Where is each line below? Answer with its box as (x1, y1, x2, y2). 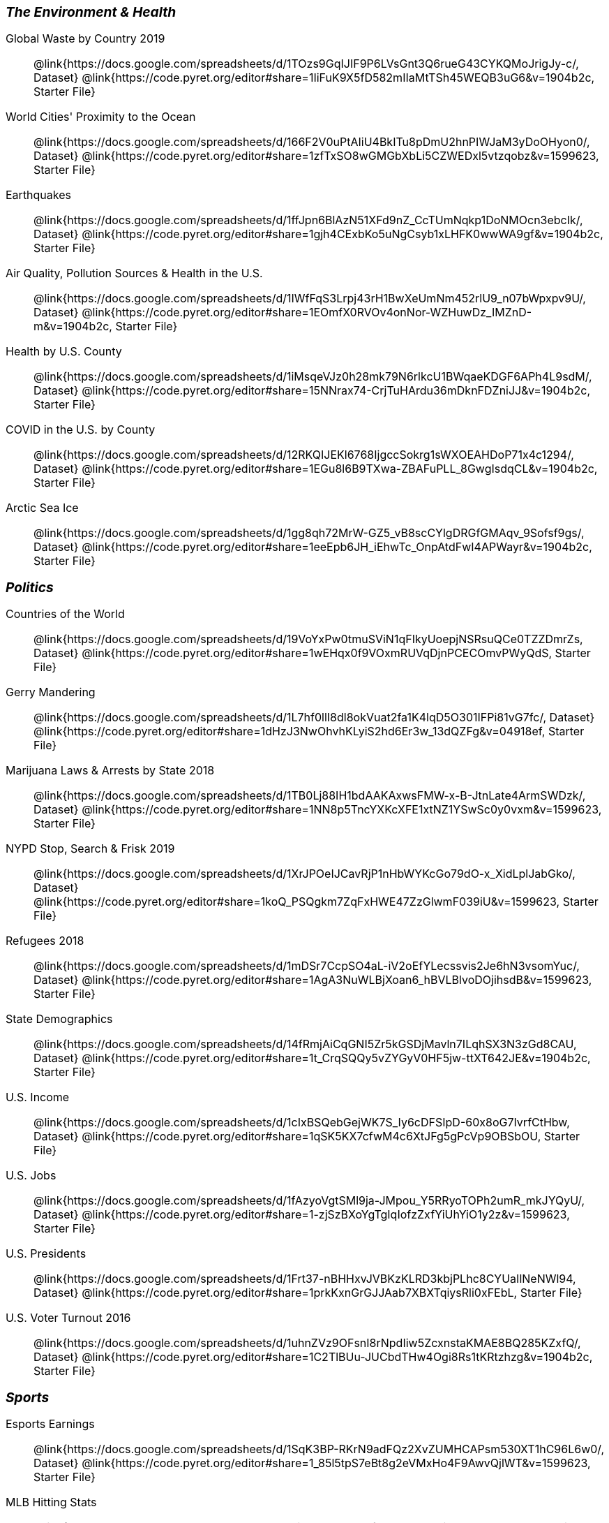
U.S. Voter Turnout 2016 (6, 1311, 131, 1325)
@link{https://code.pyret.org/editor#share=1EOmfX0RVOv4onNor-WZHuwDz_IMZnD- (82, 305, 532, 319)
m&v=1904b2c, (33, 319, 112, 333)
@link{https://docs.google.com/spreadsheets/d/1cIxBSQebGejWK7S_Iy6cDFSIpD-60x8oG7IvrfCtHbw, (33, 1115, 570, 1129)
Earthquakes (6, 188, 72, 202)
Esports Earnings (6, 1417, 95, 1431)
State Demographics (6, 1012, 113, 1026)
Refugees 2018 (6, 934, 84, 948)
